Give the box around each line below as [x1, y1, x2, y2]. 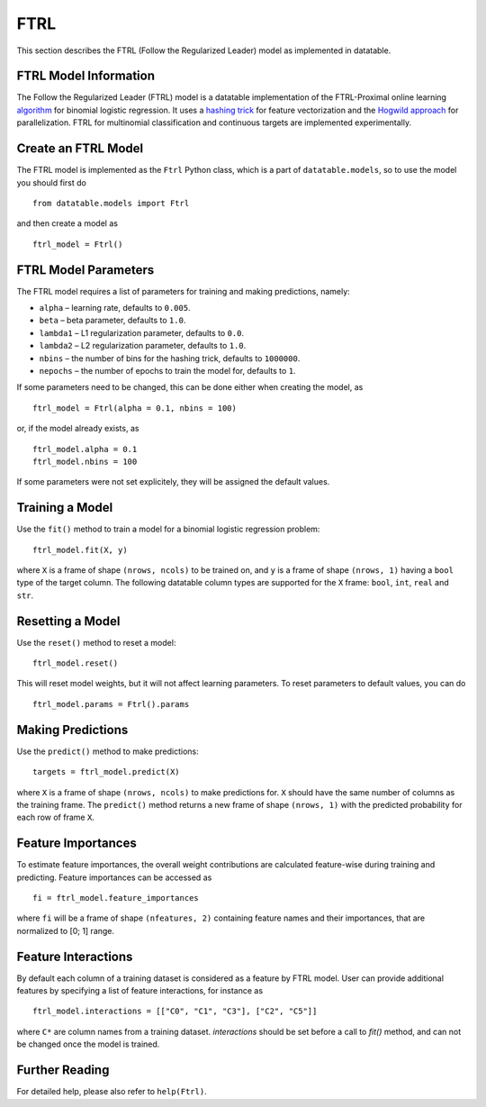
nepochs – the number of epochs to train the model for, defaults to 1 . [39, 365, 296, 376]
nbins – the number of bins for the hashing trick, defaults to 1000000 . [39, 352, 301, 364]
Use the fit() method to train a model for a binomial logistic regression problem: [16, 523, 320, 535]
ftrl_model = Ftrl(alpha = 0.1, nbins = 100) [32, 403, 238, 413]
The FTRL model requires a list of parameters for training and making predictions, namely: [16, 286, 350, 296]
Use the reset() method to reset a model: [16, 637, 176, 648]
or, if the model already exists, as [16, 423, 139, 434]
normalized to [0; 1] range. [16, 925, 115, 936]
